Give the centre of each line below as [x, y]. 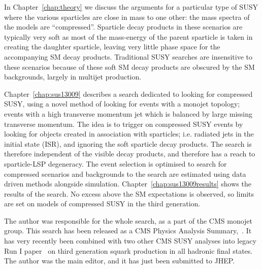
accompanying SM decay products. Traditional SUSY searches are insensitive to [128, 56]
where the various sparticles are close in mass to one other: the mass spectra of [127, 17]
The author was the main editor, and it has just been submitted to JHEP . [120, 261]
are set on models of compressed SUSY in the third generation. [102, 204]
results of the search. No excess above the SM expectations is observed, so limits [129, 193]
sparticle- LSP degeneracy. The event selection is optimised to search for [116, 163]
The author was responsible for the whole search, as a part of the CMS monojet [128, 220]
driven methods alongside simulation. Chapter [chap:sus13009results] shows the [128, 184]
